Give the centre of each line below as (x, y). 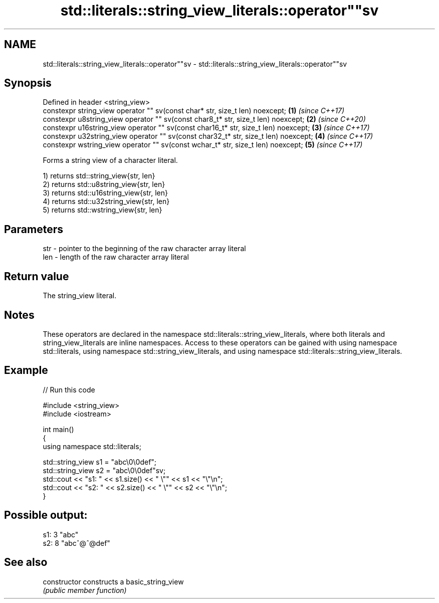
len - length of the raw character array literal (116, 257)
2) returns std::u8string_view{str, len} (104, 184)
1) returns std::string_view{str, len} (99, 176)
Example (26, 370)
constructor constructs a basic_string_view (113, 581)
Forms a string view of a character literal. (110, 160)
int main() (58, 429)
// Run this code (69, 389)
